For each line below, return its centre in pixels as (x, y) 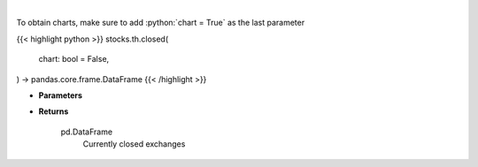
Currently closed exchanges (134, 144)
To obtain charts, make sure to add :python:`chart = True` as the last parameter (161, 23)
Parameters (61, 95)
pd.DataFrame (87, 132)
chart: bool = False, (74, 59)
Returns (54, 111)
